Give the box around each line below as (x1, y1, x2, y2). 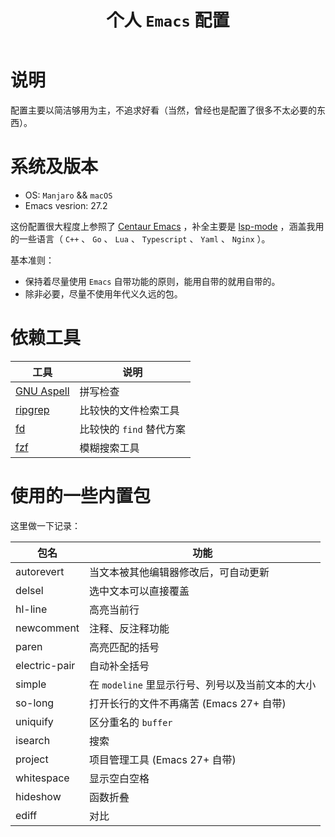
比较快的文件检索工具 (79, 403, 180, 417)
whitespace (15, 771, 70, 785)
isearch (15, 733, 51, 747)
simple (15, 677, 47, 691)
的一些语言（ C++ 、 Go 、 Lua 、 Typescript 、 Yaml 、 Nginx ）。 (10, 232, 271, 245)
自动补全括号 (89, 659, 150, 673)
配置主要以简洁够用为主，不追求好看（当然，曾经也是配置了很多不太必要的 (10, 104, 317, 116)
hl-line (15, 602, 48, 616)
